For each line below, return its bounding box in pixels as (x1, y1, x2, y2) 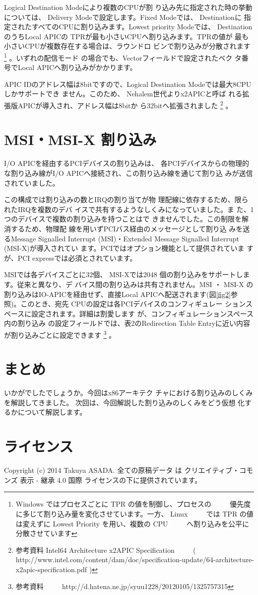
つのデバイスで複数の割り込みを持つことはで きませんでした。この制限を (4, 214, 242, 224)
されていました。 (4, 177, 60, 188)
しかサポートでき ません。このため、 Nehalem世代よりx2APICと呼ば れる (4, 88, 243, 99)
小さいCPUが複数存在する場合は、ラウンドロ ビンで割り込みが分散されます (4, 41, 251, 51)
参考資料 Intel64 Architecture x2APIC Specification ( (15, 544, 196, 555)
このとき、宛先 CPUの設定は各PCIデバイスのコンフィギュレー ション (20, 298, 246, 309)
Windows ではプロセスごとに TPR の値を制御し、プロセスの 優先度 (15, 499, 251, 509)
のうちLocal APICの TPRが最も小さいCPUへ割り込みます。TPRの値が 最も (4, 31, 249, 41)
